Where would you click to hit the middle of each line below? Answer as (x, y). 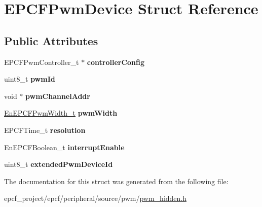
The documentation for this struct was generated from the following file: (116, 181)
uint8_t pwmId (30, 79)
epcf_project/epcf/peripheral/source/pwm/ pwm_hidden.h (96, 198)
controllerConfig (116, 62)
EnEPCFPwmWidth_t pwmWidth (61, 113)
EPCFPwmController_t (42, 62)
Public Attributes (51, 40)
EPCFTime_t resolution (45, 130)
